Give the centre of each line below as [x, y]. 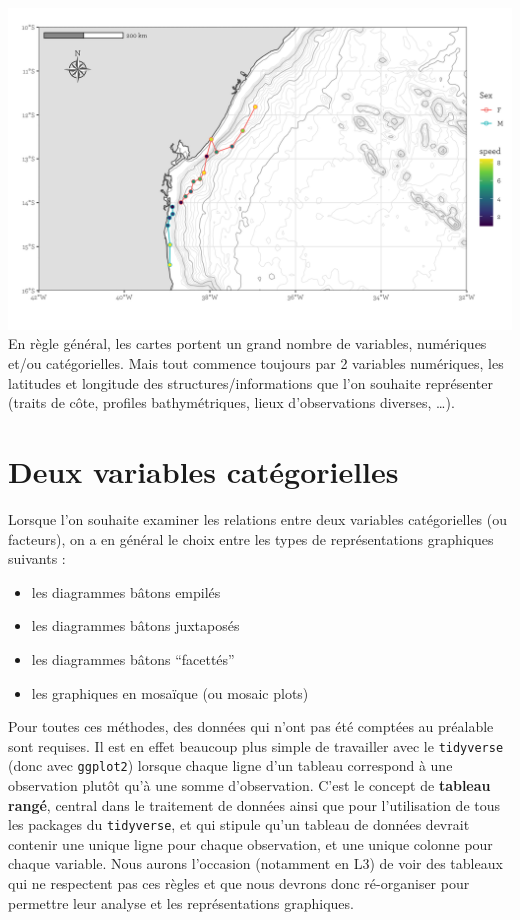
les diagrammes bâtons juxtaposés [135, 625]
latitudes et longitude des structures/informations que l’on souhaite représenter [250, 382]
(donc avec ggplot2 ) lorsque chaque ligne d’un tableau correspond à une [230, 765]
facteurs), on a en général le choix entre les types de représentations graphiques [251, 538]
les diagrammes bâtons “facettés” [133, 658]
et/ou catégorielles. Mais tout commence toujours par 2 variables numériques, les [256, 363]
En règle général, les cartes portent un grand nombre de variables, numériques [247, 343]
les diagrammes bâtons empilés [126, 591]
